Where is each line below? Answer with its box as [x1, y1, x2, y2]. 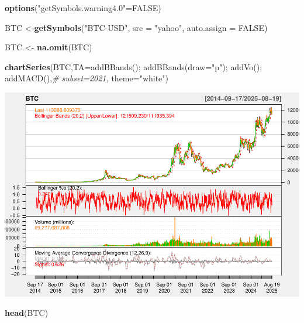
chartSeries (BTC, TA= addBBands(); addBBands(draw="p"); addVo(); [5, 60, 262, 73]
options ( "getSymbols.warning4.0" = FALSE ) [5, 2, 161, 13]
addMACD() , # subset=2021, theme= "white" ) [5, 72, 169, 84]
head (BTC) [5, 307, 49, 319]
